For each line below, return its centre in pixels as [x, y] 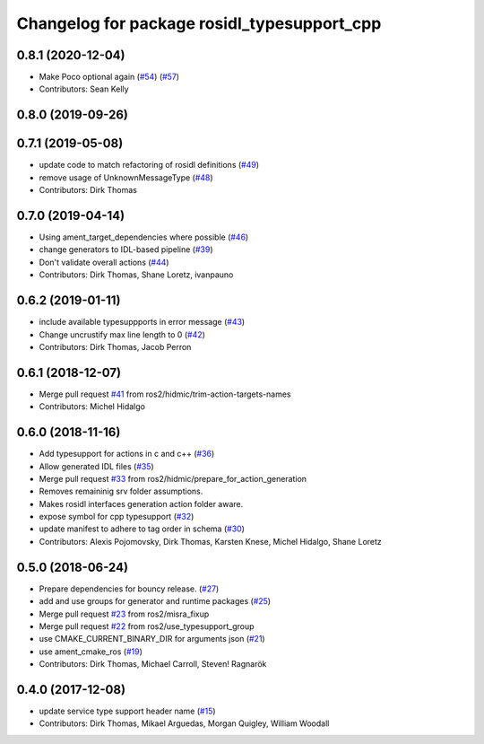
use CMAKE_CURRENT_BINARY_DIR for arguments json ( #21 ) [152, 639]
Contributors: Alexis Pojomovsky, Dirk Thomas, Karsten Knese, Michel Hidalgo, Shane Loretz [211, 541]
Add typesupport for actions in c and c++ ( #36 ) [127, 454]
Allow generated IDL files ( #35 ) [96, 466]
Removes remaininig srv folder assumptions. [121, 491]
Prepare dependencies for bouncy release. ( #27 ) [129, 589]
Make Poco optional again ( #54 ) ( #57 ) [109, 77]
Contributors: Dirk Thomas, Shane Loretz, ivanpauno [136, 275]
